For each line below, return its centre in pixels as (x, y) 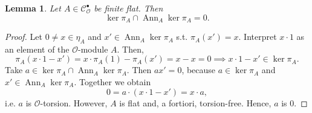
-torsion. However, (74, 102)
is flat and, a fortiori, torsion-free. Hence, (195, 102)
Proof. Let (24, 37)
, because (199, 70)
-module (93, 49)
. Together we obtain (112, 82)
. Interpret (258, 37)
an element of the (37, 49)
